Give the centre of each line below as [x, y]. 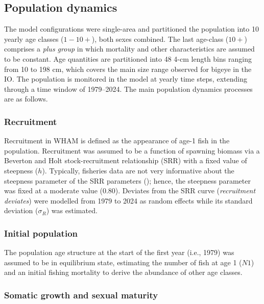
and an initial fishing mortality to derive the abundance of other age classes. [123, 272]
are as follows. [26, 99]
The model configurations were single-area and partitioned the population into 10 [131, 29]
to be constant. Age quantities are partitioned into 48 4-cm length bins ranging [128, 58]
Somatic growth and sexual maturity [81, 295]
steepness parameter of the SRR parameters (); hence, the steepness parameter [127, 180]
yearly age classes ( [34, 39]
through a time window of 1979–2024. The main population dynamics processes [128, 88]
